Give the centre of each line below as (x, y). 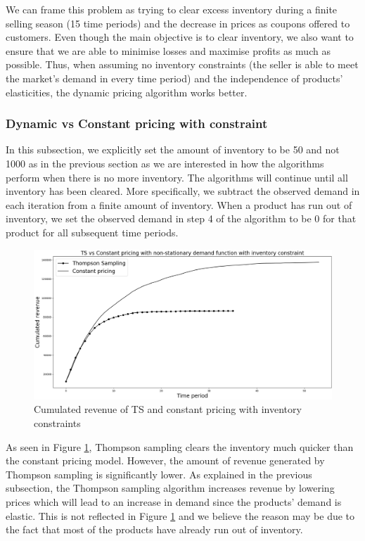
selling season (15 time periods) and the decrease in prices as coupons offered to (178, 23)
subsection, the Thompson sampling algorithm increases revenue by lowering (170, 488)
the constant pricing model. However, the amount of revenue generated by (165, 460)
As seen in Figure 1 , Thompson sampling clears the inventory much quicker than (180, 446)
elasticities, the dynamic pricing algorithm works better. (127, 92)
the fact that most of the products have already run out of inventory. (154, 529)
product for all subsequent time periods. (92, 232)
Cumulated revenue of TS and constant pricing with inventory (168, 409)
